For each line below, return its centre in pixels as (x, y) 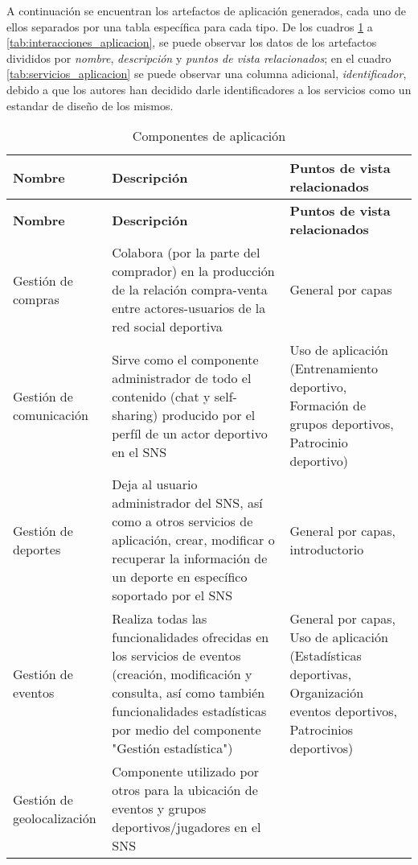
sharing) (135, 414)
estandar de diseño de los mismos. (90, 105)
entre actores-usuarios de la (189, 308)
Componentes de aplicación (209, 136)
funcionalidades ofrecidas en (191, 637)
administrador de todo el (182, 377)
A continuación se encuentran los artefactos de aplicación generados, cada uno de (207, 10)
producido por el (209, 414)
